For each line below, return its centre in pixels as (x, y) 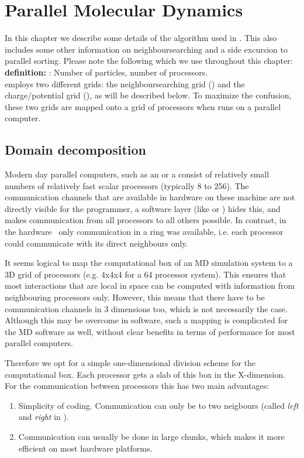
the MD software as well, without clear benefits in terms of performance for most (150, 331)
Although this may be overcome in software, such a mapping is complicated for (146, 320)
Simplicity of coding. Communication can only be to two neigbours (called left (158, 405)
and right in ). (44, 417)
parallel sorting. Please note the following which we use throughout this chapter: (149, 61)
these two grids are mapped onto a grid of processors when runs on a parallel (143, 106)
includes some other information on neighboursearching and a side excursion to (146, 49)
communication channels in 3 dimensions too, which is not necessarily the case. (146, 308)
